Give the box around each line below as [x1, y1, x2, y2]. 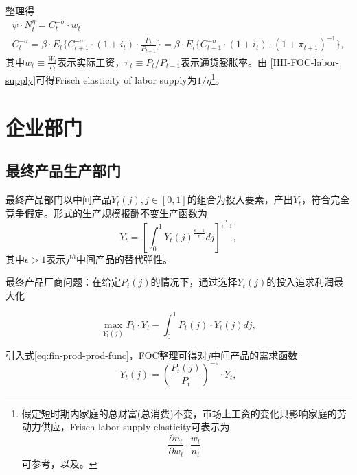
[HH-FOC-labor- [270, 54, 339, 69]
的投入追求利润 [266, 275, 334, 289]
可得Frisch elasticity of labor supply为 [36, 72, 197, 86]
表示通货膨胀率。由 [180, 54, 267, 69]
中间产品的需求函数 [211, 347, 298, 362]
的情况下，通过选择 [150, 275, 238, 289]
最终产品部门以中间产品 [5, 192, 111, 207]
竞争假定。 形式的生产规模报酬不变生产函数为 [5, 205, 207, 220]
